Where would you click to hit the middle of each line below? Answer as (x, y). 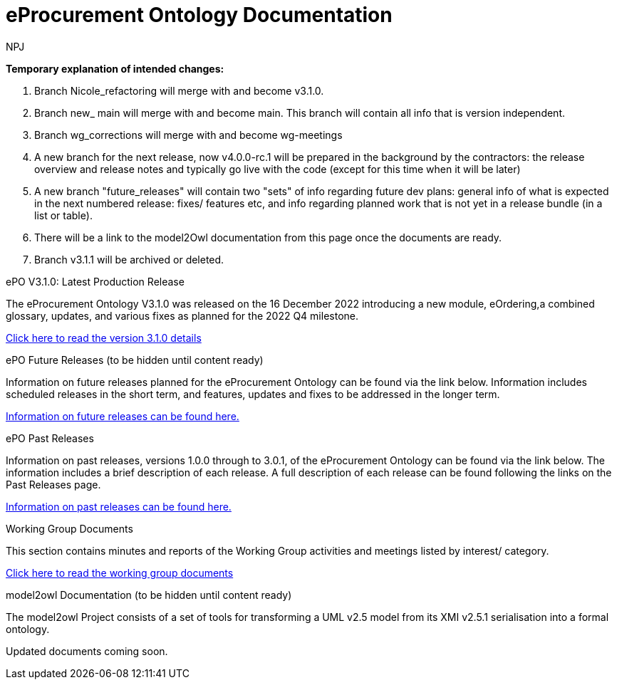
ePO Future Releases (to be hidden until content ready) (135, 360)
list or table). (63, 215)
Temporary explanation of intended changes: (115, 68)
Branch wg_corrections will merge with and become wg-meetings (188, 135)
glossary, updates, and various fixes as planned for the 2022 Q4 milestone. (182, 315)
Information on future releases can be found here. (123, 416)
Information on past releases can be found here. (119, 506)
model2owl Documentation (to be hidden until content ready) (149, 595)
